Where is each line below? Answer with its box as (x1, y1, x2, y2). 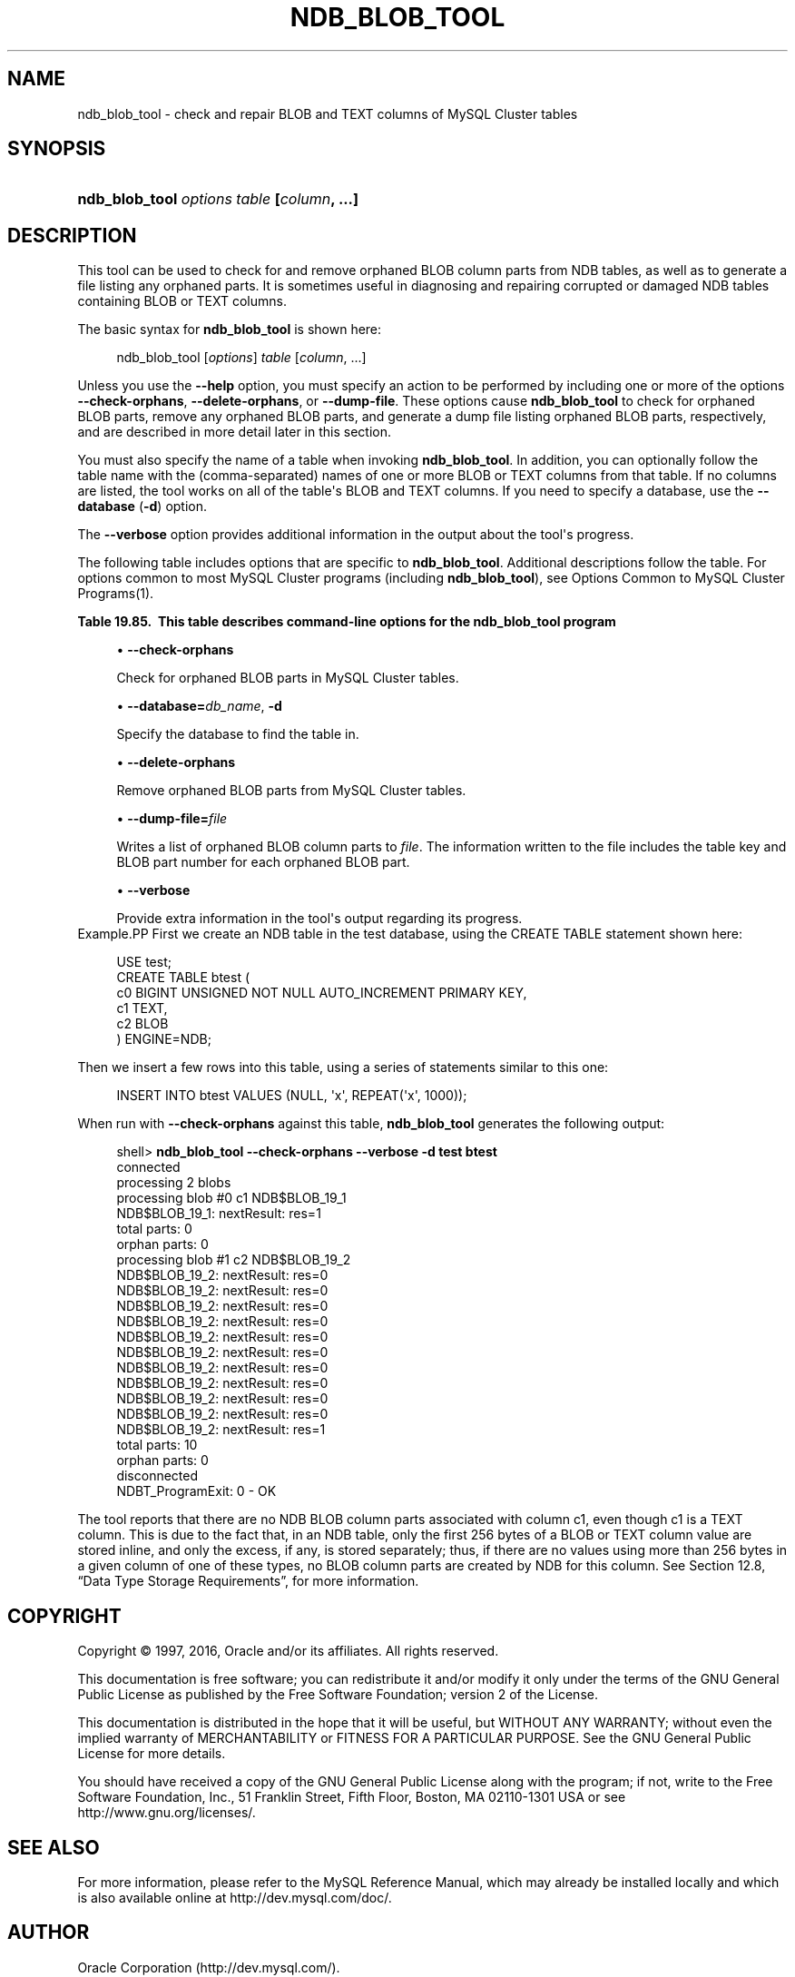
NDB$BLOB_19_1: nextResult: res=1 (116, 1205, 321, 1222)
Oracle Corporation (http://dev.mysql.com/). (77, 1959, 340, 1975)
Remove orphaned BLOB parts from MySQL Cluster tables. (116, 782, 466, 799)
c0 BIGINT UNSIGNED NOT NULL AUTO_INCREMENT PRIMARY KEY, (116, 985, 527, 1001)
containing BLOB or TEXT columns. (77, 293, 287, 310)
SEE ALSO (7, 1835, 100, 1859)
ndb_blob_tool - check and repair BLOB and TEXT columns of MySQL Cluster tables (77, 105, 578, 122)
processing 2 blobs (116, 1175, 231, 1191)
